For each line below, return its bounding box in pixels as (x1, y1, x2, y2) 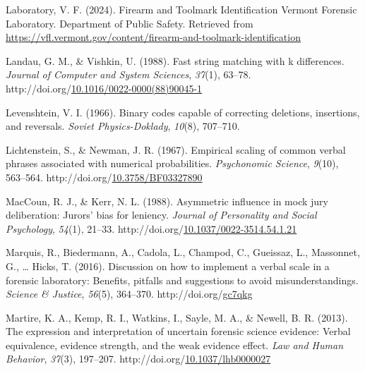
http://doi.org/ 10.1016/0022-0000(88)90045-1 (6, 80, 203, 95)
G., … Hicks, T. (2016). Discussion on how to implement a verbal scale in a (6, 258, 330, 273)
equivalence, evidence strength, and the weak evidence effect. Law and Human (6, 337, 344, 352)
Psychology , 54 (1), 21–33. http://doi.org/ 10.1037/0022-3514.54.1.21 (6, 221, 297, 236)
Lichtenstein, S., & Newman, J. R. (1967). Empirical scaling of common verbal (6, 142, 346, 157)
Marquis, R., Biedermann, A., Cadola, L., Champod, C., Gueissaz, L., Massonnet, (6, 245, 360, 260)
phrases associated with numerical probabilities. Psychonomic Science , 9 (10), (6, 156, 339, 171)
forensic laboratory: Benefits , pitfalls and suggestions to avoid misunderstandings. (6, 272, 359, 287)
